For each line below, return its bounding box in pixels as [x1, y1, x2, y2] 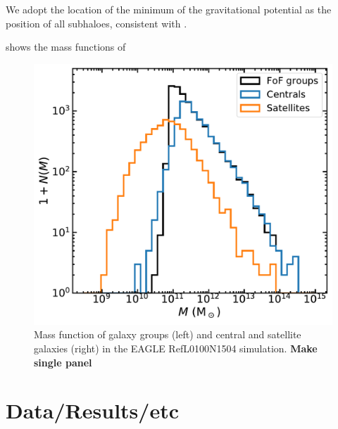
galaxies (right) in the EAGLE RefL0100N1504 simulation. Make [34, 340, 318, 355]
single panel [34, 354, 92, 369]
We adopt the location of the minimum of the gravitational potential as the [6, 2, 332, 16]
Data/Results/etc [6, 396, 179, 425]
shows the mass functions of [6, 39, 126, 54]
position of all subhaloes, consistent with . [6, 15, 187, 30]
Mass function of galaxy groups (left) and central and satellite [34, 327, 301, 342]
